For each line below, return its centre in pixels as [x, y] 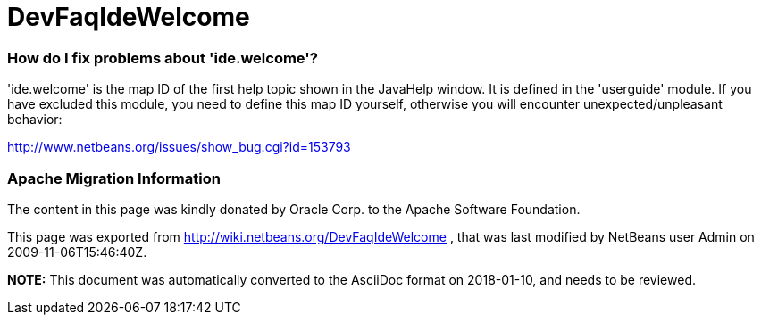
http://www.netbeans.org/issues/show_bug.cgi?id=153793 [179, 147]
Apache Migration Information [114, 178]
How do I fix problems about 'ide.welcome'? [163, 58]
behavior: [35, 120]
